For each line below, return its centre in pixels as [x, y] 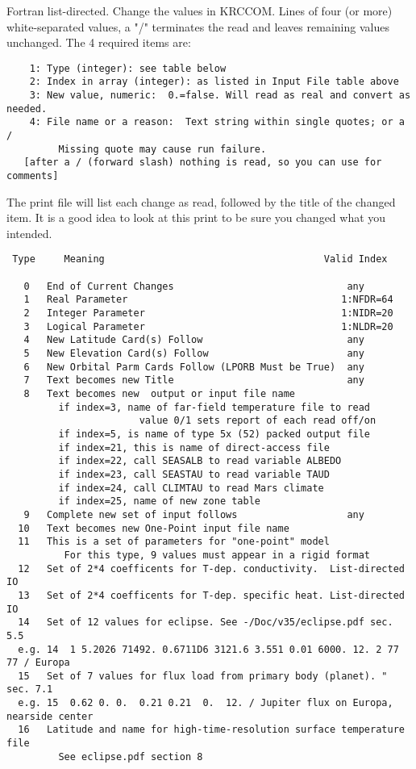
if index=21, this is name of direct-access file [194, 447]
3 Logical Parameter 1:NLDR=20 [208, 326]
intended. [29, 233]
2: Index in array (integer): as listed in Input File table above [214, 82]
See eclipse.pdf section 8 [131, 756]
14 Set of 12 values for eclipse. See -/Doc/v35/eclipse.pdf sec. [206, 623]
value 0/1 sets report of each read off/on [258, 421]
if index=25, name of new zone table [159, 502]
